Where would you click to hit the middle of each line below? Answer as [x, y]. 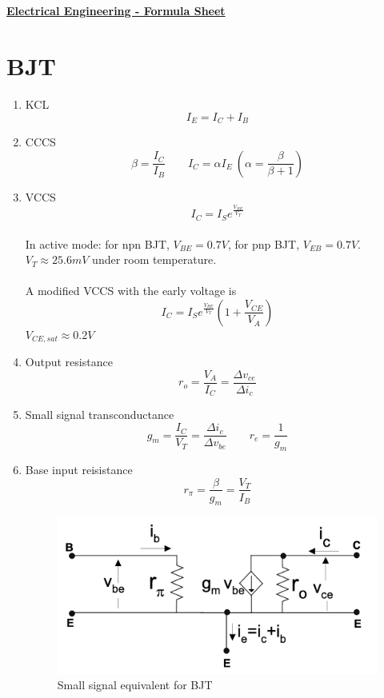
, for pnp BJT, [264, 243]
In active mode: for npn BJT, [97, 243]
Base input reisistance [79, 469]
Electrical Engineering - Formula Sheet [116, 11]
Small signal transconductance [100, 415]
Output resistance [69, 362]
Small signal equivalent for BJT [135, 685]
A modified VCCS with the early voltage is [131, 291]
